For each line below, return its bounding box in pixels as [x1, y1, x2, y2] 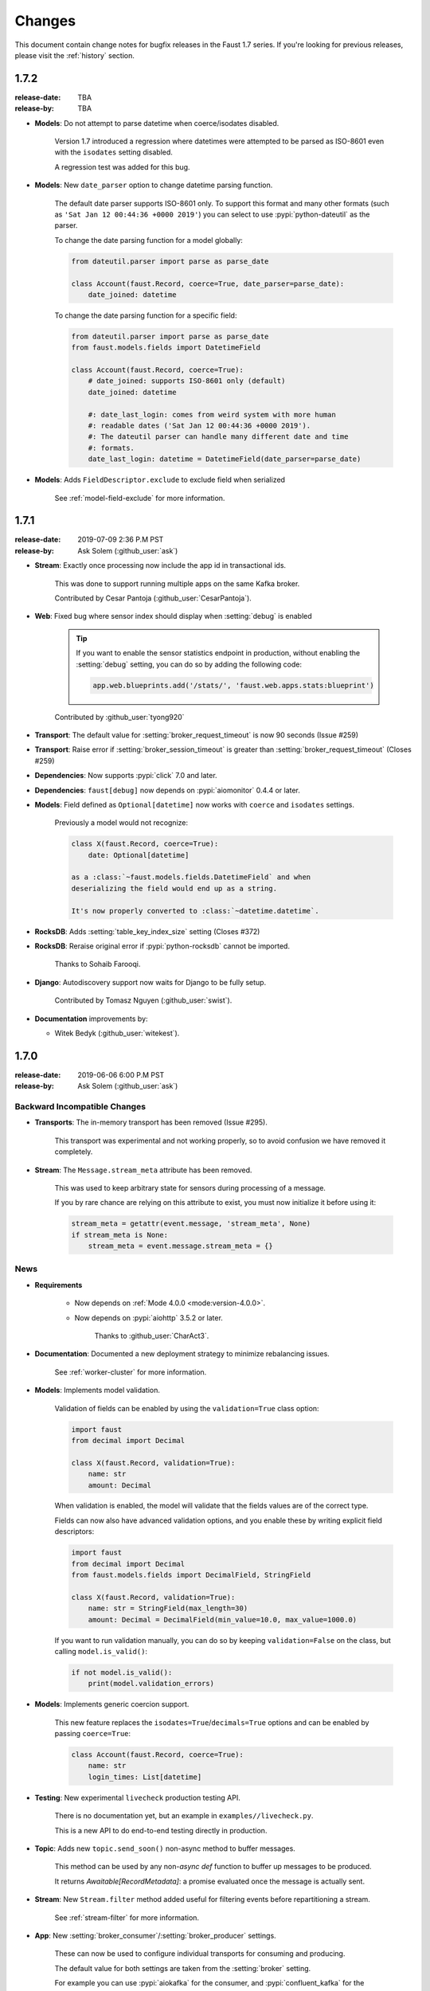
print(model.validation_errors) [88, 1679, 215, 1688]
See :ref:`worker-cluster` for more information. [54, 1367, 207, 1377]
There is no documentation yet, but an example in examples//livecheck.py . [54, 1811, 314, 1821]
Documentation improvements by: [34, 1014, 148, 1023]
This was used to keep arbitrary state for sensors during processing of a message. [54, 1183, 326, 1192]
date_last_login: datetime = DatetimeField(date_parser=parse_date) [88, 455, 362, 464]
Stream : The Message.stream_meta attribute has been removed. [34, 1165, 252, 1175]
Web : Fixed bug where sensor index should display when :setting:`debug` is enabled [34, 612, 312, 621]
